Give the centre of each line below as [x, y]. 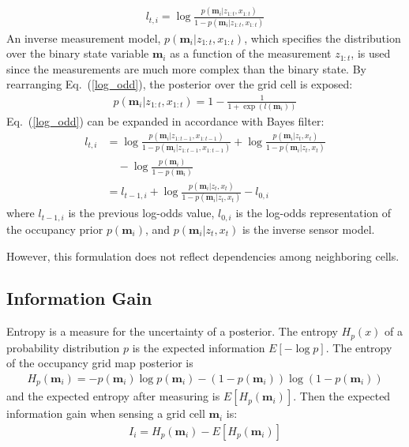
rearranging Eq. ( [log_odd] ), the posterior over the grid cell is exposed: [180, 84]
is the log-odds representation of [313, 213]
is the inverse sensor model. [308, 229]
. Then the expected [342, 396]
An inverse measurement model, [84, 38]
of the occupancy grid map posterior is [100, 363]
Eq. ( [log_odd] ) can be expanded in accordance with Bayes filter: [165, 120]
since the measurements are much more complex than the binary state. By [186, 68]
